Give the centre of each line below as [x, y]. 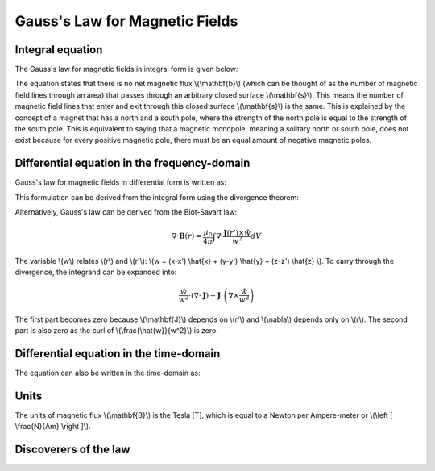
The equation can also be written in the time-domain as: [108, 373]
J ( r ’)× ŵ [237, 233]
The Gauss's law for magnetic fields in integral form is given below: [126, 69]
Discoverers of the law [72, 450]
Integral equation [59, 50]
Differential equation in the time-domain [118, 354]
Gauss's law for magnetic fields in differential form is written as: [121, 182]
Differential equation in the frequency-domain [133, 163]
